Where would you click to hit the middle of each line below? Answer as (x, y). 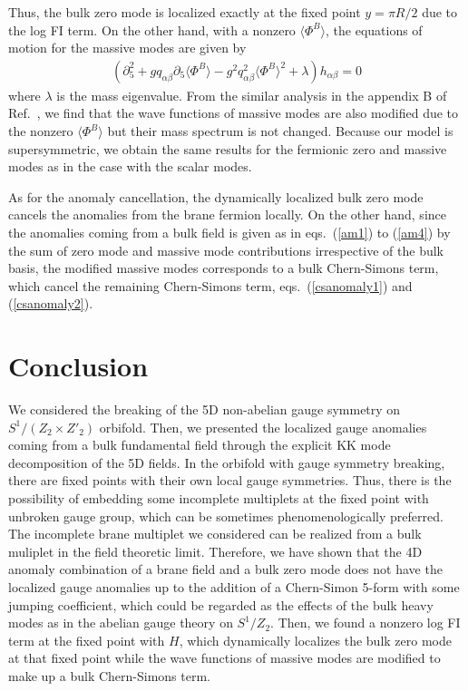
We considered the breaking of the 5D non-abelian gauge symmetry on (205, 409)
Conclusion (78, 366)
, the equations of (374, 29)
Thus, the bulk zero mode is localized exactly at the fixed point (185, 12)
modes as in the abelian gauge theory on (121, 623)
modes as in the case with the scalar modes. (130, 166)
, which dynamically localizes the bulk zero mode (315, 640)
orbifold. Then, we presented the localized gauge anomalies (263, 427)
